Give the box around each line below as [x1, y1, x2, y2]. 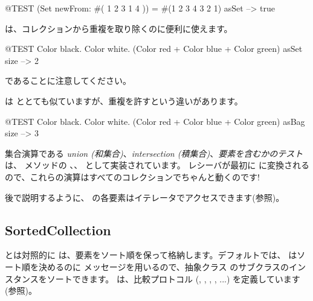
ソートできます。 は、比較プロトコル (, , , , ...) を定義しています [47, 272, 300, 285]
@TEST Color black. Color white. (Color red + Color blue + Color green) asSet [5, 42, 303, 55]
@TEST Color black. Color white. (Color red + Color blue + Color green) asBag [5, 115, 305, 127]
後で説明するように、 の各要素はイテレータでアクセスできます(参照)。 [5, 191, 285, 203]
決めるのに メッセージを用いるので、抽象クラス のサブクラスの [38, 260, 289, 273]
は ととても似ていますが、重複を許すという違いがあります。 [5, 94, 243, 107]
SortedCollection [5, 220, 111, 239]
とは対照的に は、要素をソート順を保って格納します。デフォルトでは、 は [5, 249, 297, 261]
